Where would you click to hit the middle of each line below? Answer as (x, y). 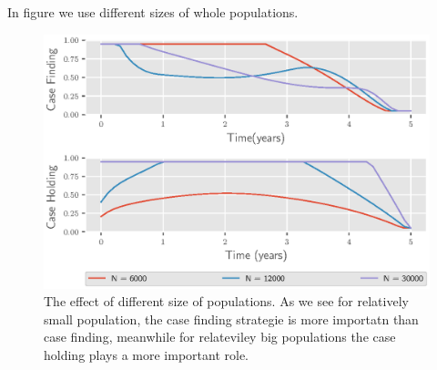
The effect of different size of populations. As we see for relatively (226, 301)
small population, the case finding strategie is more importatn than (231, 319)
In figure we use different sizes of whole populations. (153, 12)
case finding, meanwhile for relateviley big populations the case (220, 337)
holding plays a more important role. (146, 355)
